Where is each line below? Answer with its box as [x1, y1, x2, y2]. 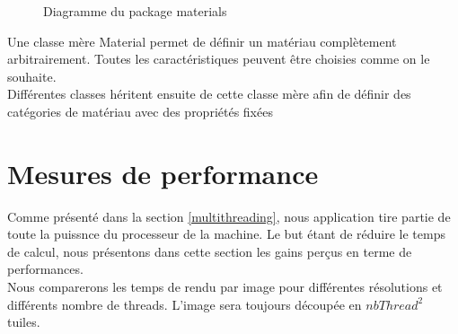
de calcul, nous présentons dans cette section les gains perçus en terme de [7, 242, 412, 260]
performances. [7, 259, 84, 278]
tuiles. [7, 312, 40, 331]
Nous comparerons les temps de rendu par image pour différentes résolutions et [7, 277, 443, 296]
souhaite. [7, 66, 57, 85]
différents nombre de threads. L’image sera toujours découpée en [7, 294, 362, 313]
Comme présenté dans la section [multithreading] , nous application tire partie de [7, 207, 451, 225]
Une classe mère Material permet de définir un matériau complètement [7, 31, 397, 50]
